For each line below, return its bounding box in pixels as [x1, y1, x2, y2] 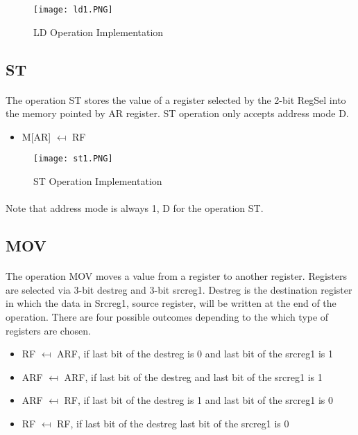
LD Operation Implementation [33, 24, 164, 39]
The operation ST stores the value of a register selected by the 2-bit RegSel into [6, 92, 346, 107]
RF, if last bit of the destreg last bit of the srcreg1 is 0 [56, 416, 289, 430]
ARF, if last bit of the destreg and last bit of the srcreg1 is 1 [64, 369, 323, 384]
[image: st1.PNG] [33, 154, 113, 164]
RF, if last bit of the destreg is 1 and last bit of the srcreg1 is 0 [64, 393, 333, 407]
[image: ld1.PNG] [33, 5, 113, 15]
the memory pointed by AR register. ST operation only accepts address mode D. [6, 106, 349, 121]
